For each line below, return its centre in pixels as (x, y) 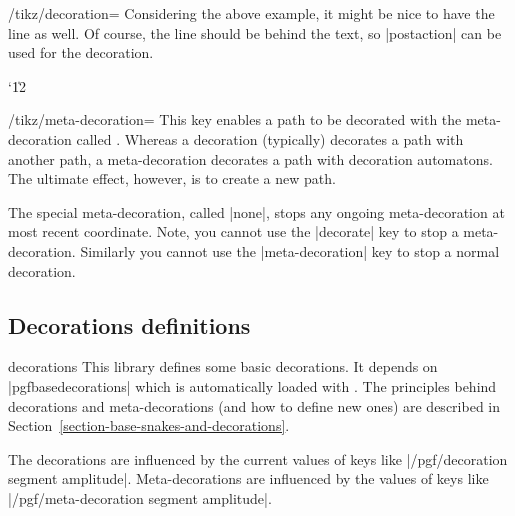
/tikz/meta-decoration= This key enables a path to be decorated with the (235, 119)
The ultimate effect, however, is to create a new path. (172, 178)
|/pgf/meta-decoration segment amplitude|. (140, 497)
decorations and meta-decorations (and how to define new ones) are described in (254, 405)
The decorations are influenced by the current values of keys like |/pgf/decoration (258, 458)
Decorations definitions (129, 324)
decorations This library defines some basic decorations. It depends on (223, 366)
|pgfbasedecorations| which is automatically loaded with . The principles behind (252, 385)
